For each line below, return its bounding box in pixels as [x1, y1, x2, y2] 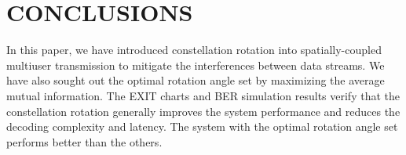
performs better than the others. [6, 133, 163, 150]
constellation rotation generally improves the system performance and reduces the [6, 103, 401, 119]
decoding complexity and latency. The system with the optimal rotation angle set [6, 118, 398, 135]
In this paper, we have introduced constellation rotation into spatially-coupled [6, 41, 382, 58]
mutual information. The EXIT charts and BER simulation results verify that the [6, 87, 400, 103]
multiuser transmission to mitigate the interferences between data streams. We [6, 56, 385, 73]
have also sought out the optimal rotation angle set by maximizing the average [6, 72, 385, 88]
